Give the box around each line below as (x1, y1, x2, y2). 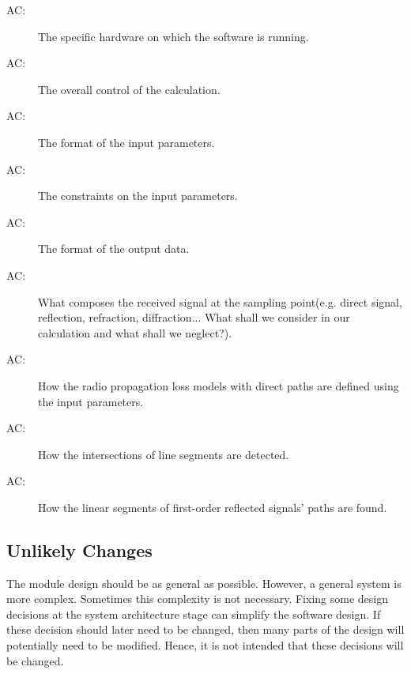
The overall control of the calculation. (38, 81, 221, 97)
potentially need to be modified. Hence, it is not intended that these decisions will (6, 637, 404, 653)
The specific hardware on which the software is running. (38, 28, 309, 44)
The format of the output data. (38, 240, 190, 257)
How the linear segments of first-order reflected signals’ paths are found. (38, 499, 387, 515)
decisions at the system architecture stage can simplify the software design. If (6, 605, 381, 622)
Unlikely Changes (6, 537, 153, 562)
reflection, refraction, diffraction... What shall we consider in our (38, 309, 350, 326)
